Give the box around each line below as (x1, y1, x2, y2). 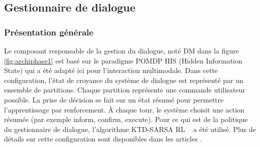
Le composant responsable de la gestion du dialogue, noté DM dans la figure (4, 45, 239, 55)
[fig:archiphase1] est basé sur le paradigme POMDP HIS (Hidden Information (4, 55, 242, 65)
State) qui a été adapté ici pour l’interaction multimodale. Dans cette (4, 65, 218, 75)
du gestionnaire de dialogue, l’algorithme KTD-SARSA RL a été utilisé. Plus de (4, 123, 256, 134)
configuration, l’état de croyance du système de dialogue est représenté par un (4, 74, 243, 85)
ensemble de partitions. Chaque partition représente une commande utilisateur (4, 84, 245, 95)
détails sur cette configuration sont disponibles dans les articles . (4, 133, 202, 144)
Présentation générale (4, 25, 94, 38)
